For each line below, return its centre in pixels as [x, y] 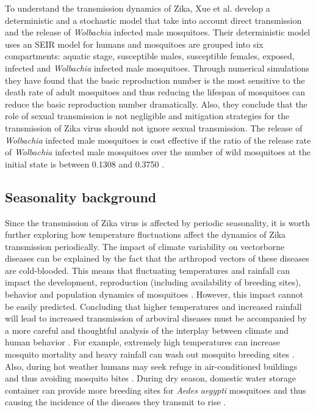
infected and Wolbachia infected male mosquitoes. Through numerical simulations [157, 68]
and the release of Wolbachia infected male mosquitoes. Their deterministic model [158, 32]
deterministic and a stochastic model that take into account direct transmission [153, 20]
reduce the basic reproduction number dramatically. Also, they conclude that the [156, 104]
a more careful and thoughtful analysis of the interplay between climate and [147, 330]
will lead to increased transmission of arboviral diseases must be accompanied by [156, 318]
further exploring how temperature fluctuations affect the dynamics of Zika [145, 234]
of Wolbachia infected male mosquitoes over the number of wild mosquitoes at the [158, 152]
